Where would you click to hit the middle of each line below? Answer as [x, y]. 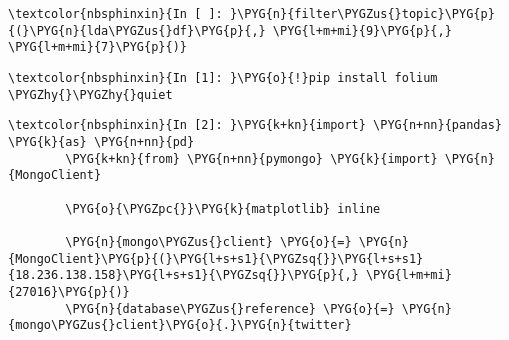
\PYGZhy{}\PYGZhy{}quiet [90, 94]
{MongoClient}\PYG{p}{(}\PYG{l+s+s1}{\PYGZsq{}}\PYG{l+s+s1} [216, 258]
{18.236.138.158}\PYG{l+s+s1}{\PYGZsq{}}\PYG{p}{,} [183, 275]
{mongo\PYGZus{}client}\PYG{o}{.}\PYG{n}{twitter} [180, 325]
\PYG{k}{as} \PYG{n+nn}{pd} [101, 141]
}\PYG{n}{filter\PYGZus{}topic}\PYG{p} [362, 14]
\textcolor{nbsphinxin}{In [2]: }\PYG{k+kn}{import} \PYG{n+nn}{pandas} [255, 125]
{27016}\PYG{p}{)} [69, 291]
